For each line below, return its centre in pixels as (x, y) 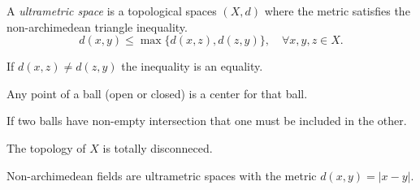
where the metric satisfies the (337, 11)
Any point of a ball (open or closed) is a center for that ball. (157, 93)
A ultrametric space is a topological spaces (112, 11)
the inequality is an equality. (192, 66)
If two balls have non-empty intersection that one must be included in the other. (207, 121)
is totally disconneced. (158, 147)
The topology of (46, 147)
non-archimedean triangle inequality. (97, 26)
